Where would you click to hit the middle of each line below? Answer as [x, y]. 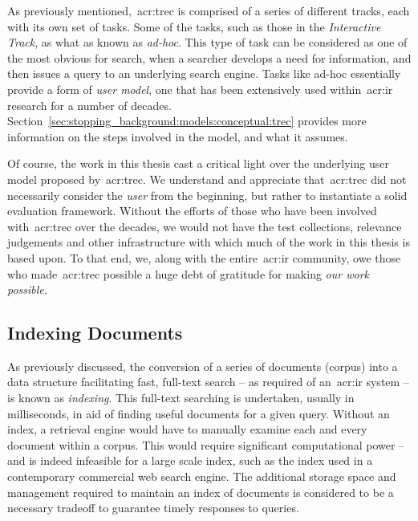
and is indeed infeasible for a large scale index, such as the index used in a [190, 460]
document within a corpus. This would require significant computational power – [206, 444]
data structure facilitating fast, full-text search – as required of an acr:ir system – [208, 382]
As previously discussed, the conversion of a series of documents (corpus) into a [203, 366]
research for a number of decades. [89, 105]
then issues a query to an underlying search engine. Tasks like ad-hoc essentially [204, 73]
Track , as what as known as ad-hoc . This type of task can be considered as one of [207, 42]
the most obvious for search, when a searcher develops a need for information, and [209, 57]
